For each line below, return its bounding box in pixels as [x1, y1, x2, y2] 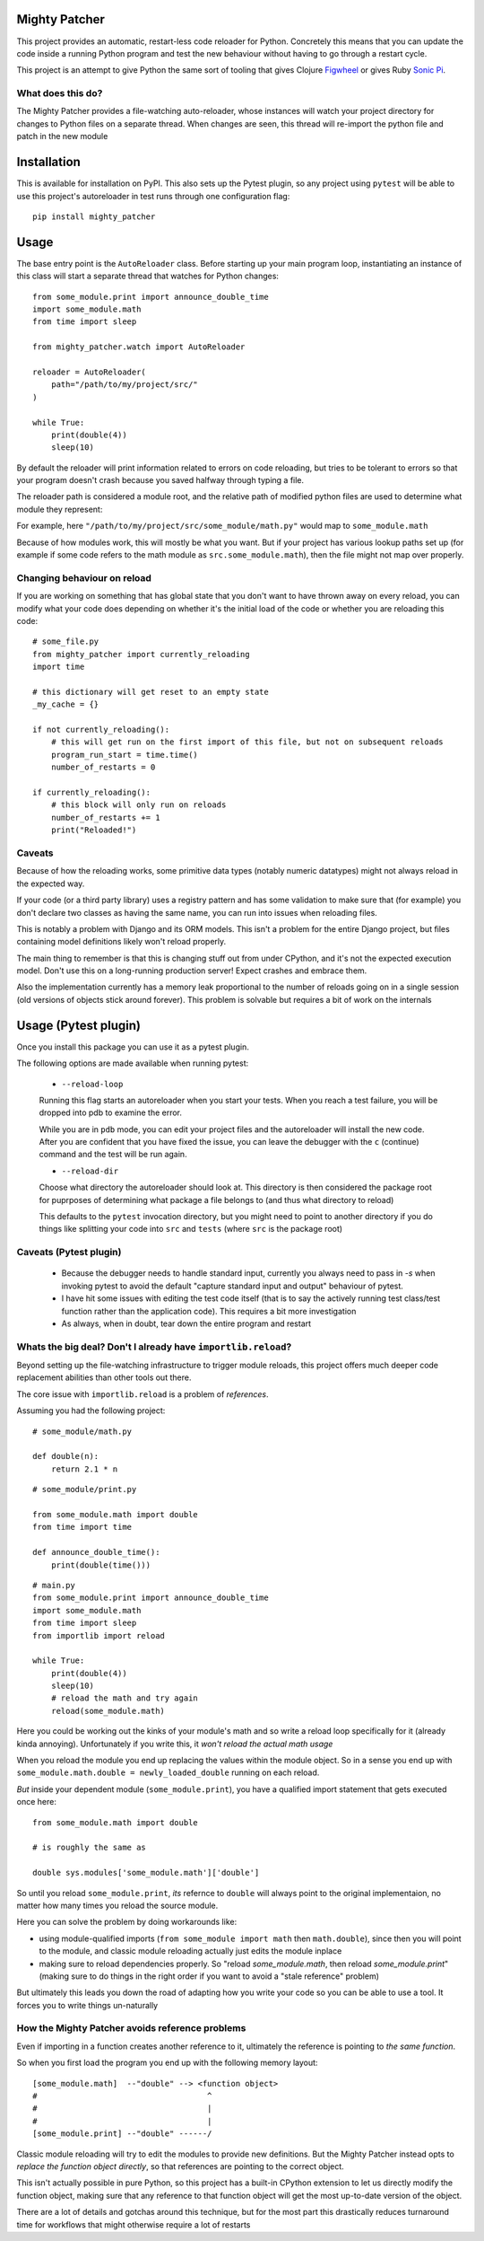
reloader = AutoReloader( [32, 366, 147, 377]
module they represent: [16, 504, 103, 514]
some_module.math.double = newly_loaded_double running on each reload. [16, 1767, 320, 1778]
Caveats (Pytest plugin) [16, 1246, 122, 1259]
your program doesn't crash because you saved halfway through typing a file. [16, 475, 305, 486]
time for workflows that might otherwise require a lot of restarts [16, 2219, 251, 2230]
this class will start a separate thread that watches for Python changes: [16, 270, 280, 282]
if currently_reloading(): [32, 787, 151, 798]
